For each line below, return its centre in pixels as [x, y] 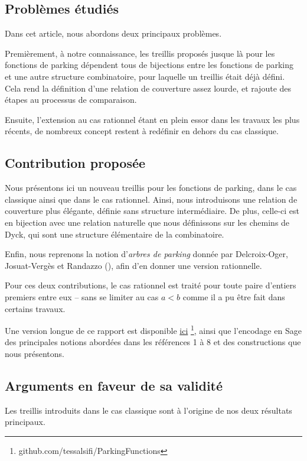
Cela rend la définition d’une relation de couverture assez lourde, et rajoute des [148, 88]
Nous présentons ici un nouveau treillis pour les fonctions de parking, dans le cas [151, 188]
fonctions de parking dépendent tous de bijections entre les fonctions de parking [149, 65]
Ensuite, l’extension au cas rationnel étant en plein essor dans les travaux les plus [152, 119]
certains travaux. [35, 308]
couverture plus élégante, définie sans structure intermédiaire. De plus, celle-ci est [152, 211]
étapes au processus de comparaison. [71, 100]
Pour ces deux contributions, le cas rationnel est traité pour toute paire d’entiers [151, 285]
